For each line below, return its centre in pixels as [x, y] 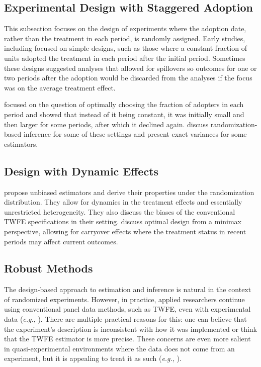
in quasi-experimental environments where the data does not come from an [119, 348]
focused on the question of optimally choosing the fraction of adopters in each [124, 104]
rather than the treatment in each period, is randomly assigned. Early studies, [125, 38]
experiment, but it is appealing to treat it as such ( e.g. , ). [93, 358]
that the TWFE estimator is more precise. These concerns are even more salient [127, 339]
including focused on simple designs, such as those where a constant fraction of [125, 48]
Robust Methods [49, 268]
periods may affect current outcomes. [61, 241]
